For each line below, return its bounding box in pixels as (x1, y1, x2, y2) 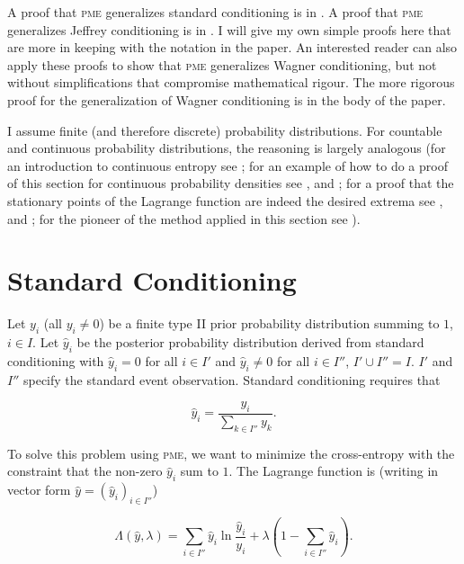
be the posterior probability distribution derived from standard (76, 333, 424, 352)
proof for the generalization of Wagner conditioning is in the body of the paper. (7, 90, 446, 109)
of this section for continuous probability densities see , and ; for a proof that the (7, 174, 454, 192)
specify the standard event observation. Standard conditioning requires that (22, 370, 441, 389)
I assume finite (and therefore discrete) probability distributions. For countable (7, 121, 442, 139)
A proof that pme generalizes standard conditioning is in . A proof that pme (7, 3, 424, 21)
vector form (7, 480, 71, 499)
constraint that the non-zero (7, 461, 163, 480)
